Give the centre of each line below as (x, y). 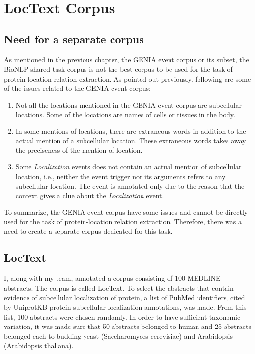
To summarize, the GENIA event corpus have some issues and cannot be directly (126, 212)
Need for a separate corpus (74, 39)
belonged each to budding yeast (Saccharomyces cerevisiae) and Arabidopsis (118, 336)
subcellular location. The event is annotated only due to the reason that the (130, 186)
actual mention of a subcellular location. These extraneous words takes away (131, 140)
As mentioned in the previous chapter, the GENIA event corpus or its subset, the (127, 59)
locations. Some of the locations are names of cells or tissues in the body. (125, 114)
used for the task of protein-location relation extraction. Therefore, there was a (123, 221)
